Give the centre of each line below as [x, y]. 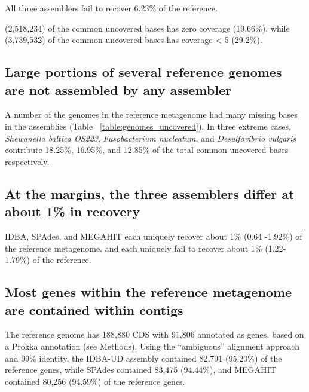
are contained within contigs [94, 309]
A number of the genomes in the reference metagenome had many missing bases [151, 114]
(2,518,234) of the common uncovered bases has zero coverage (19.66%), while [147, 28]
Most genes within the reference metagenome [149, 292]
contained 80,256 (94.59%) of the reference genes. [95, 381]
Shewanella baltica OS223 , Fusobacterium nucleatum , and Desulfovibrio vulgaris [151, 138]
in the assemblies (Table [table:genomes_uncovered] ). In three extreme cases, [148, 126]
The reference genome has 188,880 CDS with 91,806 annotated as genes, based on [154, 334]
